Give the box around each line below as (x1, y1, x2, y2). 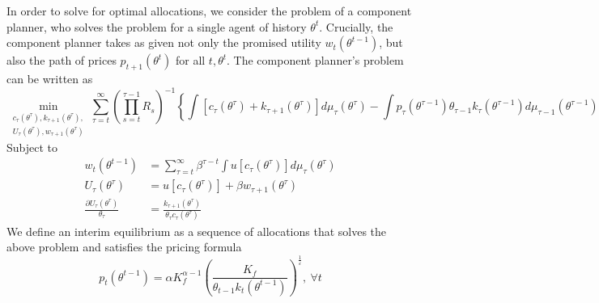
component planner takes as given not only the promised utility (6, 34, 321, 51)
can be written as (6, 69, 93, 86)
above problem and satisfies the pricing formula (6, 238, 242, 255)
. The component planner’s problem (227, 52, 404, 69)
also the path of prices (6, 52, 117, 69)
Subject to (6, 138, 58, 155)
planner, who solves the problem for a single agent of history (6, 18, 307, 35)
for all (175, 52, 206, 69)
